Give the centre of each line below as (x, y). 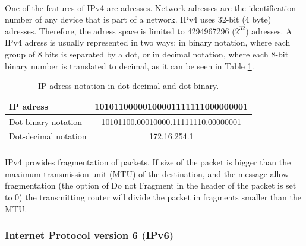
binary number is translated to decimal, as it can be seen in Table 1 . (130, 66)
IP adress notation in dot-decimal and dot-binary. (128, 86)
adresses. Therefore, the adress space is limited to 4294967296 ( (120, 31)
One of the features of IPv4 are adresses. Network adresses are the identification (151, 7)
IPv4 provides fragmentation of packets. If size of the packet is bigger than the (148, 162)
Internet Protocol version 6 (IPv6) (89, 235)
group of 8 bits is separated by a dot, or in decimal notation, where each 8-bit (147, 54)
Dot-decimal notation (48, 136)
